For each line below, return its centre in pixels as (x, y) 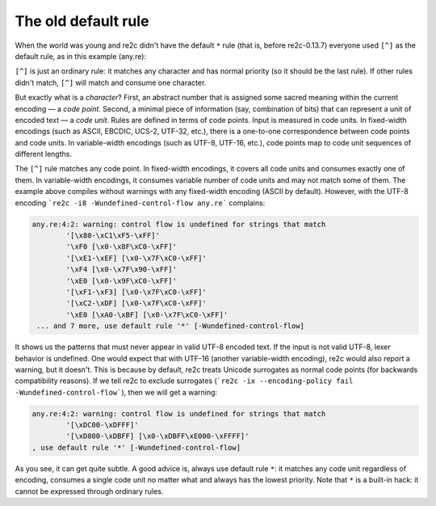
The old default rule (82, 21)
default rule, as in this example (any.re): (81, 56)
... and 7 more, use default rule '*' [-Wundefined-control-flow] (171, 326)
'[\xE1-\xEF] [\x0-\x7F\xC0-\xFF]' (136, 258)
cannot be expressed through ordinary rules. (89, 491)
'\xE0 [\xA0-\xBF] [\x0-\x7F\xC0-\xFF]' (147, 314)
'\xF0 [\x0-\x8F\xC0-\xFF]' (122, 247)
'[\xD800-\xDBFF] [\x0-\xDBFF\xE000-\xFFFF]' (157, 436)
